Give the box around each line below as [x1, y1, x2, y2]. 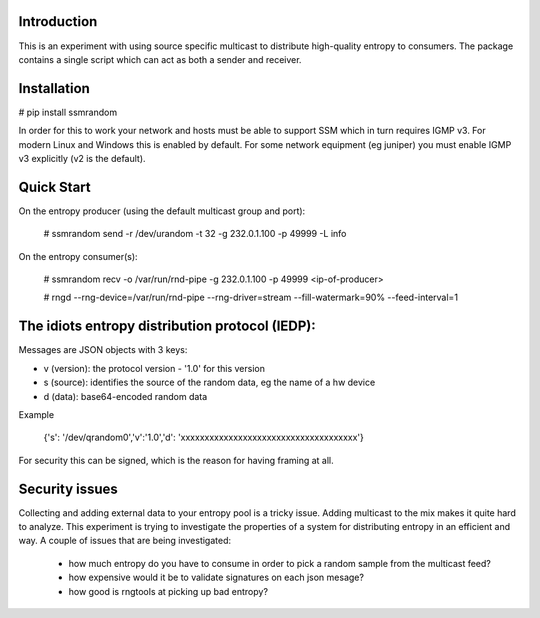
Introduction [18, 13, 98, 30]
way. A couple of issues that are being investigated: [18, 535, 232, 547]
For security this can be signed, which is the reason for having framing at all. [18, 454, 334, 466]
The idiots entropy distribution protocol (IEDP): [18, 318, 317, 335]
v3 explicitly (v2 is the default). [18, 152, 146, 164]
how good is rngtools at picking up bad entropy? [68, 585, 269, 597]
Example [18, 408, 55, 420]
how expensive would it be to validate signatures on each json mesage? [68, 571, 365, 584]
